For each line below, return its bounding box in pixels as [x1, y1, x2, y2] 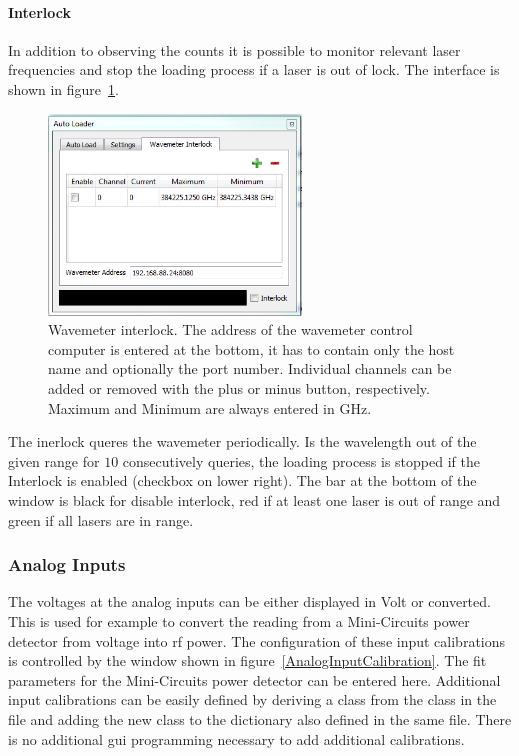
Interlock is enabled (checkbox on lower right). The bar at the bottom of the [8, 470, 477, 491]
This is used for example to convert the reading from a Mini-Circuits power [8, 610, 470, 631]
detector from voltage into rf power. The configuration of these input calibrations [8, 630, 506, 651]
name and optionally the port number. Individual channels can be [48, 358, 452, 379]
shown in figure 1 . [8, 78, 119, 99]
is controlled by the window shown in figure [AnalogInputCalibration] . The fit [8, 650, 487, 671]
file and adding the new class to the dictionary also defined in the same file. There [8, 708, 512, 729]
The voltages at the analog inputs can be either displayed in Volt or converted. [8, 591, 491, 612]
